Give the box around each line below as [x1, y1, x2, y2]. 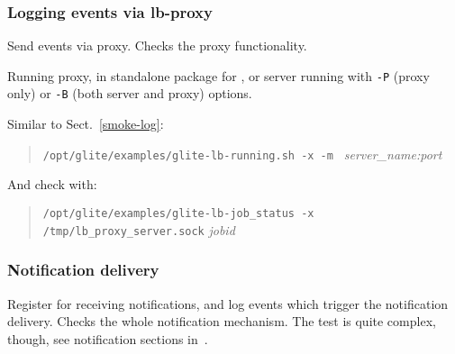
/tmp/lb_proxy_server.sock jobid [42, 220, 235, 239]
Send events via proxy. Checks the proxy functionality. [7, 36, 307, 55]
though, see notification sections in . [7, 329, 208, 348]
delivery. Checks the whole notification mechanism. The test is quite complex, [7, 312, 436, 331]
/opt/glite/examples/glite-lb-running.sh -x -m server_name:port [42, 144, 442, 163]
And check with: [7, 175, 97, 194]
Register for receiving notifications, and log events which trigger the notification [7, 294, 449, 313]
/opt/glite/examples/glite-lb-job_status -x [42, 206, 314, 220]
